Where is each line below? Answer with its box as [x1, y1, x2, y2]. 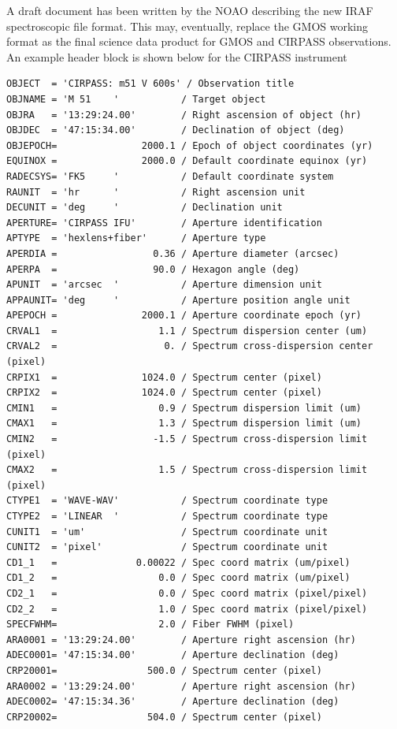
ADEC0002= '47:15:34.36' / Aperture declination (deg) [6, 696, 339, 708]
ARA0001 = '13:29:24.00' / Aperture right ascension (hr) [6, 634, 356, 645]
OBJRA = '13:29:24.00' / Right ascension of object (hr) [6, 109, 362, 121]
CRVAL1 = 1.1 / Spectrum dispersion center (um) [6, 325, 368, 337]
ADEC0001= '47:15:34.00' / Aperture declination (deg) [6, 649, 339, 661]
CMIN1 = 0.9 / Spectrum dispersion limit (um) [6, 402, 362, 414]
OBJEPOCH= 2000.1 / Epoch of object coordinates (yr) [6, 139, 373, 151]
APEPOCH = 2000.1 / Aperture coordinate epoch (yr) [6, 310, 362, 322]
